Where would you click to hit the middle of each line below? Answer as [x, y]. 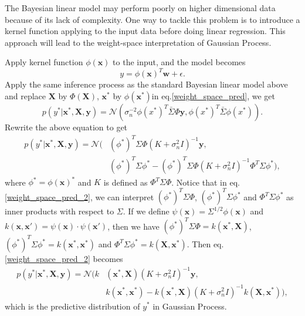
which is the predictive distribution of [72, 306]
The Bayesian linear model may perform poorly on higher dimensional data [140, 8]
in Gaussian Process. [190, 306]
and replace [26, 96]
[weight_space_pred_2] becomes [64, 258]
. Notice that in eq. [206, 182]
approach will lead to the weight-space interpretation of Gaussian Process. [138, 42]
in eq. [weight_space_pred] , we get [213, 96]
